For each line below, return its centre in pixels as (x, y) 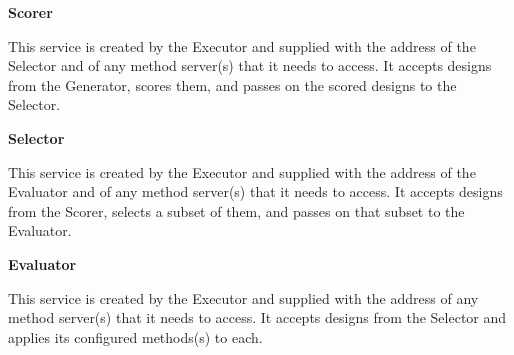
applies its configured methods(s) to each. (135, 336)
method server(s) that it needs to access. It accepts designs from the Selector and (257, 317)
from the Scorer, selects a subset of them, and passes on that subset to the (236, 210)
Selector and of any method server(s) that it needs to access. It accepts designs (250, 65)
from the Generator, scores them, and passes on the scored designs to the (232, 84)
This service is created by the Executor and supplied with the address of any (243, 297)
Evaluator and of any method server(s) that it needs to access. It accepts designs (255, 191)
